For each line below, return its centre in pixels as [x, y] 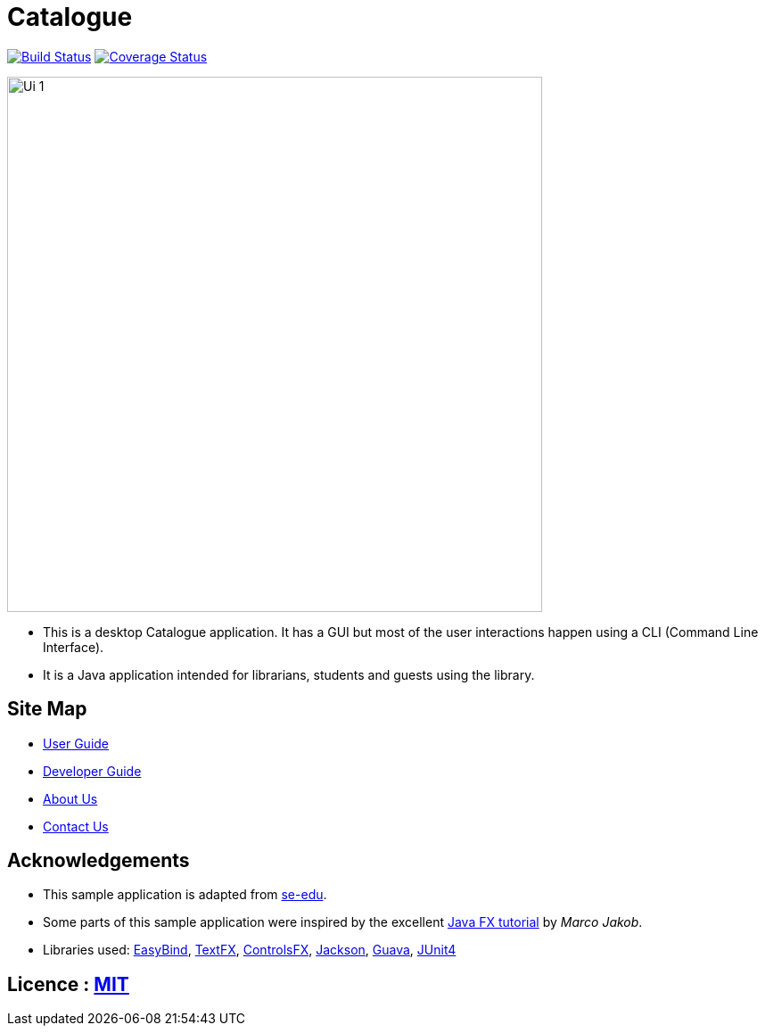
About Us [70, 798]
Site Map [47, 709]
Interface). [74, 647]
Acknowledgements [99, 861]
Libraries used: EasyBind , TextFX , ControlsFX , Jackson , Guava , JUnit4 [250, 950]
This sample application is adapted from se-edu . [185, 895]
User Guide [76, 743]
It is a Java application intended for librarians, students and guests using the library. [289, 674]
